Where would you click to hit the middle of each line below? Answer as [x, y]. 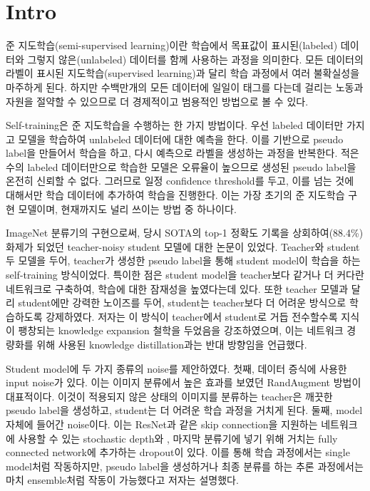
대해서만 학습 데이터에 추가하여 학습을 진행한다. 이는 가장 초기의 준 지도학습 [175, 195]
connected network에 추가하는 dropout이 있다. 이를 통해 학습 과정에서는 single [178, 452]
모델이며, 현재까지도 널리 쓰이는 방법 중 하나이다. [127, 208]
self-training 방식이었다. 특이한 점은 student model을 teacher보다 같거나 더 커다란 [185, 275]
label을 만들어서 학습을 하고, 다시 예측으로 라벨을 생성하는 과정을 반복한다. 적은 [183, 153]
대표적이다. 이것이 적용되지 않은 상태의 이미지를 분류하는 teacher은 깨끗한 [169, 396]
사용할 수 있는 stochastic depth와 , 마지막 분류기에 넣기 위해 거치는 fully [178, 438]
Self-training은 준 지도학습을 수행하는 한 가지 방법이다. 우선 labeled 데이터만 [175, 125]
